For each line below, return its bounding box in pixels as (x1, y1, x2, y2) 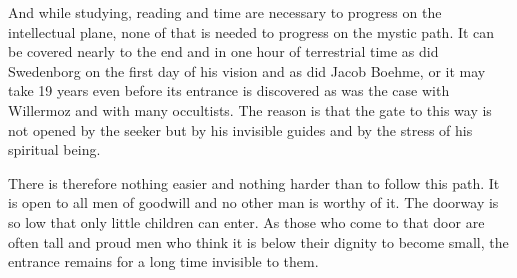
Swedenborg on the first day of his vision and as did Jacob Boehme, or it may (8, 60, 486, 81)
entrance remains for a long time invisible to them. (8, 251, 319, 272)
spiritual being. (8, 139, 101, 160)
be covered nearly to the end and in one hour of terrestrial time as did (8, 41, 439, 62)
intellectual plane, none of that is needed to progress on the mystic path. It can (8, 21, 495, 42)
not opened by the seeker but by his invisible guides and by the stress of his (8, 119, 473, 140)
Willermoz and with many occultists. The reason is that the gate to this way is (8, 99, 492, 120)
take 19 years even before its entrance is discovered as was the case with (8, 80, 450, 101)
